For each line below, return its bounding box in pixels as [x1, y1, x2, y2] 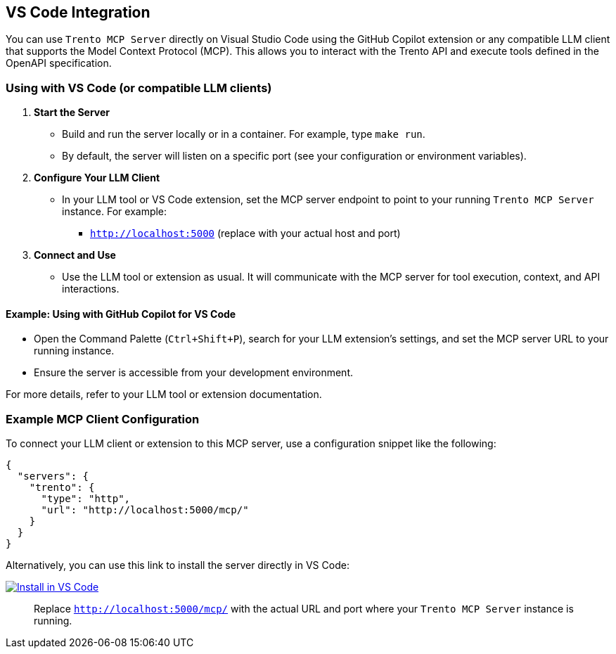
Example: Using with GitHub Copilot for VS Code [6, 307, 236, 320]
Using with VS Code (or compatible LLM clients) [6, 80, 272, 95]
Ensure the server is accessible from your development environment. [34, 366, 354, 379]
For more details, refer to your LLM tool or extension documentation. [6, 388, 322, 401]
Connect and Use [34, 249, 116, 262]
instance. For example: [62, 205, 167, 218]
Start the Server [34, 106, 110, 119]
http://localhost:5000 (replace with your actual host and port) [90, 227, 401, 240]
